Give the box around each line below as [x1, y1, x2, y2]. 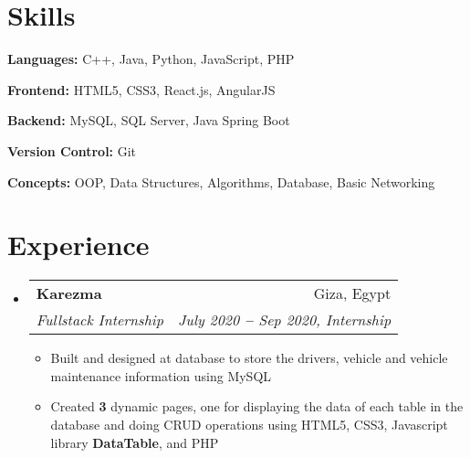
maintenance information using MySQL [50, 366, 272, 385]
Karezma [36, 282, 102, 304]
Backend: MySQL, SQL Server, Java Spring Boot [7, 111, 290, 130]
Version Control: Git [7, 141, 137, 160]
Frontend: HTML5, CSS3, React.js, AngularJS [7, 80, 276, 99]
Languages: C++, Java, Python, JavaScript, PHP [7, 49, 295, 69]
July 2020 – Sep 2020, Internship [177, 309, 392, 331]
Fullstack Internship [36, 309, 163, 331]
